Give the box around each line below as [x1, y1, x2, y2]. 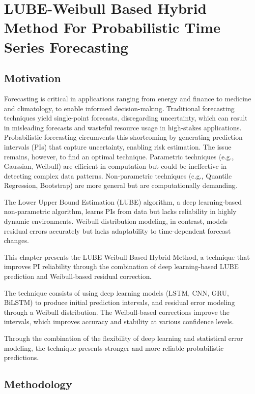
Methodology [4, 376, 72, 392]
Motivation [4, 70, 61, 86]
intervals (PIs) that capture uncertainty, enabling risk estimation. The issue [4, 141, 231, 152]
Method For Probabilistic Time [4, 17, 221, 37]
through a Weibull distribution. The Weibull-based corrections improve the [4, 306, 229, 317]
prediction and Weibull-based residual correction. [4, 271, 152, 281]
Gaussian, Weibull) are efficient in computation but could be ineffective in [4, 161, 227, 171]
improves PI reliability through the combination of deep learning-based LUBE [4, 261, 239, 272]
